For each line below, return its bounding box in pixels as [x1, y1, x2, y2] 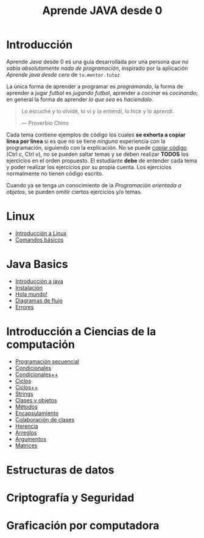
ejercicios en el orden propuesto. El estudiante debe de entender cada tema [6, 156, 197, 164]
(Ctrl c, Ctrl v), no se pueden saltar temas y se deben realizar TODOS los [6, 150, 189, 158]
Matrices [15, 442, 38, 449]
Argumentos [15, 435, 47, 442]
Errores [15, 303, 34, 310]
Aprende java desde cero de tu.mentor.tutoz [6, 71, 121, 78]
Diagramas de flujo [15, 296, 63, 304]
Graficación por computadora [6, 519, 160, 533]
